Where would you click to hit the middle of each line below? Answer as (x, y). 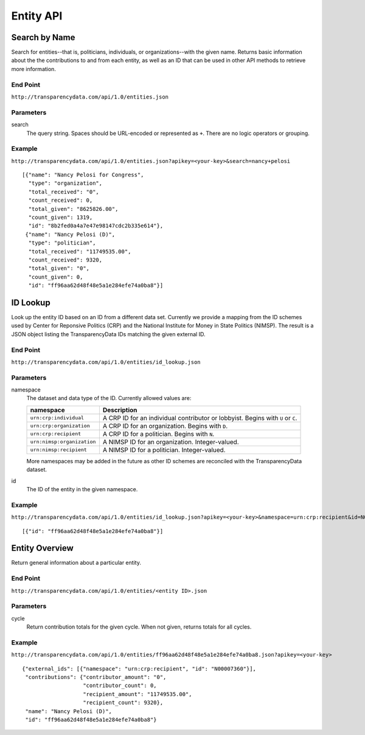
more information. (33, 69)
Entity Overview (43, 548)
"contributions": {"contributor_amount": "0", (96, 677)
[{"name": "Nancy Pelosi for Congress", (83, 175)
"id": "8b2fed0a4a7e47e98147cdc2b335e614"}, (96, 226)
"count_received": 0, (61, 200)
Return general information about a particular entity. (76, 563)
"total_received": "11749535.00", (80, 251)
